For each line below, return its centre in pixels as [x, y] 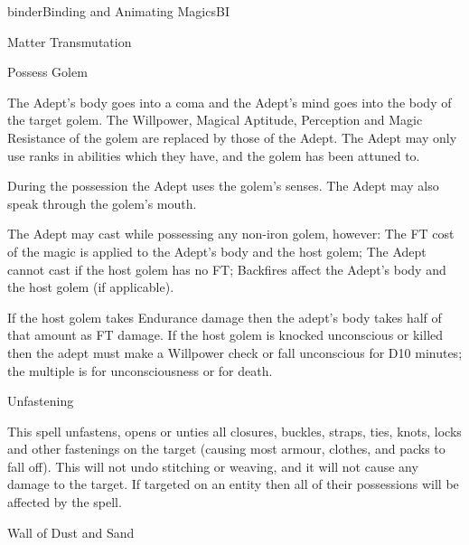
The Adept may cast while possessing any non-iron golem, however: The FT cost [231, 234]
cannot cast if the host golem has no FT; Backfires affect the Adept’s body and [227, 269]
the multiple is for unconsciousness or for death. [140, 370]
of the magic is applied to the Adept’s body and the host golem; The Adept [217, 251]
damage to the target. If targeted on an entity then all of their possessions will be [233, 484]
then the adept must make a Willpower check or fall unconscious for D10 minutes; [235, 352]
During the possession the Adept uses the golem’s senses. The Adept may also [223, 186]
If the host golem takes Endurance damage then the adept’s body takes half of [225, 317]
